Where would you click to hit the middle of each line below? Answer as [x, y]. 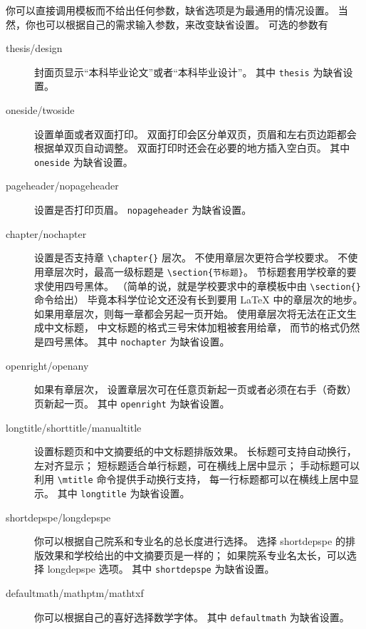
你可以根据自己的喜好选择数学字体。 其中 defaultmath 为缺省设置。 [192, 617]
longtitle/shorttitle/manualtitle [74, 427]
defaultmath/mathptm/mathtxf [75, 593]
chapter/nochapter [46, 233]
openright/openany [47, 365]
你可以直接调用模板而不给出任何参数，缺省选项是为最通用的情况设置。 [170, 10]
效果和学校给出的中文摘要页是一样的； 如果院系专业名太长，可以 [195, 555]
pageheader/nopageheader [62, 186]
